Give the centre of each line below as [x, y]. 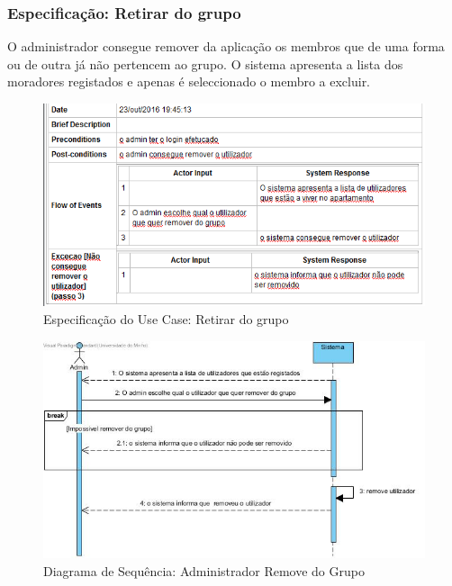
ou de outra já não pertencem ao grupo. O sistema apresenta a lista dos [205, 63]
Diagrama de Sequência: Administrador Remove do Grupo [204, 570]
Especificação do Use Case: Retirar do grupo [166, 319]
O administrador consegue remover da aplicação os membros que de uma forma [226, 46]
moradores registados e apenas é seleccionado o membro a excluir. [189, 81]
